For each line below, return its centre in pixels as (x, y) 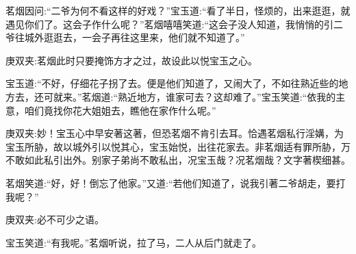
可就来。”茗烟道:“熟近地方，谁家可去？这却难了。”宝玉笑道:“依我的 (190, 96)
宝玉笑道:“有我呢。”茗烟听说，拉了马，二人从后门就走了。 (134, 242)
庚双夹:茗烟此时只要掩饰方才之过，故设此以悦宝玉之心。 (131, 60)
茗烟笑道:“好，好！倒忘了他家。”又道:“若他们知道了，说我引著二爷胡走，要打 (176, 182)
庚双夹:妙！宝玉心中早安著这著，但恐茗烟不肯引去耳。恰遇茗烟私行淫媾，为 (175, 133)
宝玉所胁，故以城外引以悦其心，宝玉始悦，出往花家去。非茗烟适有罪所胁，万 (178, 146)
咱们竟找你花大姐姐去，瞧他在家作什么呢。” (120, 110)
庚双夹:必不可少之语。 (55, 219)
